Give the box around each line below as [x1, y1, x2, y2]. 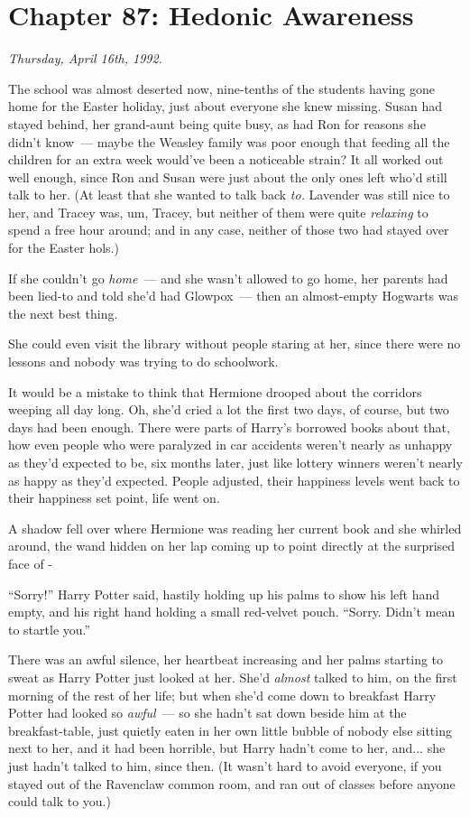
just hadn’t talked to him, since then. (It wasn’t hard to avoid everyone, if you [8, 756, 442, 775]
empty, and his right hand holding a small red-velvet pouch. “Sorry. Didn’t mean [8, 602, 456, 621]
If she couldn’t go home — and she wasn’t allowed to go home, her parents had [8, 268, 448, 287]
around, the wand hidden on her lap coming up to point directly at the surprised [8, 536, 456, 555]
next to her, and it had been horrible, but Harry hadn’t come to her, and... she [8, 738, 446, 757]
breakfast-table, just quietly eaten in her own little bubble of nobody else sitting [8, 720, 452, 739]
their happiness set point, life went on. [8, 488, 220, 507]
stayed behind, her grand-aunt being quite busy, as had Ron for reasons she [8, 114, 426, 133]
